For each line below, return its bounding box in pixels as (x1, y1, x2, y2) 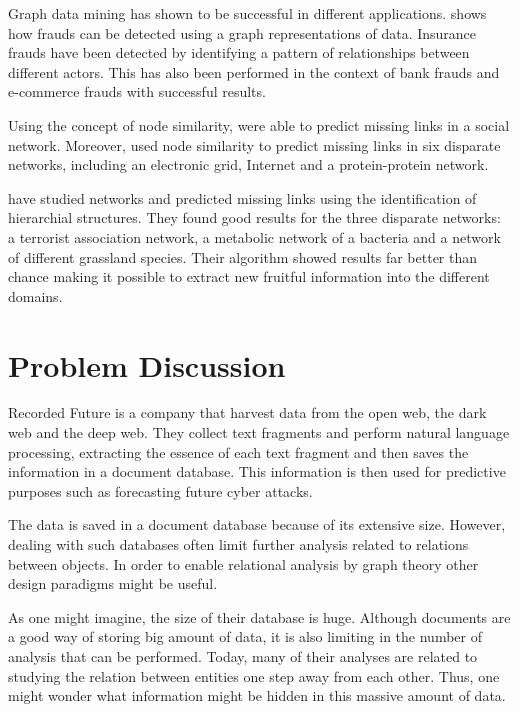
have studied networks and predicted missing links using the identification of (8, 187, 477, 208)
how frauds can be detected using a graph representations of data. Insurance (8, 22, 477, 43)
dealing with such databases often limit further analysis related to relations (8, 534, 469, 554)
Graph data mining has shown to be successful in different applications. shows (8, 3, 487, 23)
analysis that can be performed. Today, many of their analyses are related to (8, 645, 478, 666)
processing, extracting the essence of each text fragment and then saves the (8, 441, 469, 462)
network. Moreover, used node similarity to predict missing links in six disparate (8, 134, 501, 155)
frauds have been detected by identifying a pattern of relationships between (8, 42, 470, 63)
